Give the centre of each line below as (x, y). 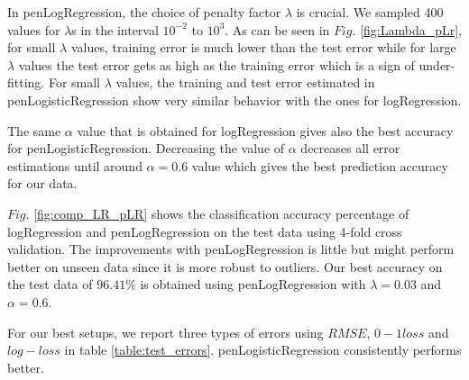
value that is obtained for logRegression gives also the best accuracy (265, 130)
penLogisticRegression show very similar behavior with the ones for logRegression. (234, 100)
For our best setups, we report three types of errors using (166, 332)
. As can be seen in (277, 29)
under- (437, 64)
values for (34, 29)
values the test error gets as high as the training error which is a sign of (216, 64)
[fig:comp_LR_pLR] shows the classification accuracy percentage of (221, 213)
